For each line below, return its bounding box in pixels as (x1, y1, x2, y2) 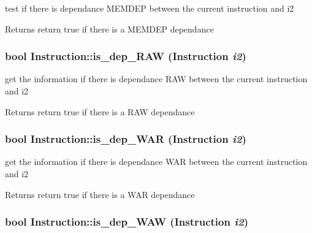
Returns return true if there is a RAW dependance (5, 105, 195, 118)
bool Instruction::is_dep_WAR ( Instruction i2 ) (5, 131, 246, 147)
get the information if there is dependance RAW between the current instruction (5, 72, 308, 85)
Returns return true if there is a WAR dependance (5, 188, 195, 201)
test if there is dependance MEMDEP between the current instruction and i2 (5, 2, 294, 14)
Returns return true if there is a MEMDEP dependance (5, 22, 214, 35)
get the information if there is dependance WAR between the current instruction (5, 155, 308, 168)
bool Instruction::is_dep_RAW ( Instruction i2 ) (5, 48, 246, 64)
